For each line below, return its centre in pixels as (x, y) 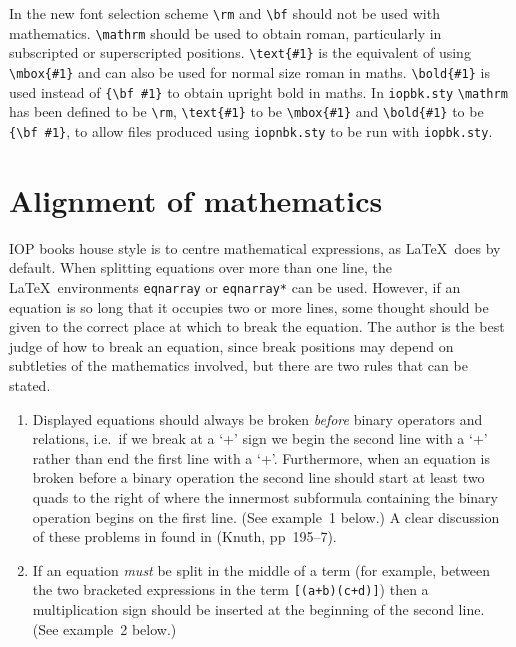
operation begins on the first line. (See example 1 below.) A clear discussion (266, 516)
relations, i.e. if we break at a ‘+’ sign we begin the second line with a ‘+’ (260, 438)
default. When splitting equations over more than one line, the (200, 267)
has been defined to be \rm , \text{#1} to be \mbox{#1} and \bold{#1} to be (246, 111)
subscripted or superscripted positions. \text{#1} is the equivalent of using (240, 52)
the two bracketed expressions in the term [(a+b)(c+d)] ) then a (230, 589)
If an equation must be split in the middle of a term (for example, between (261, 569)
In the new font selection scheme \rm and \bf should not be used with (224, 13)
